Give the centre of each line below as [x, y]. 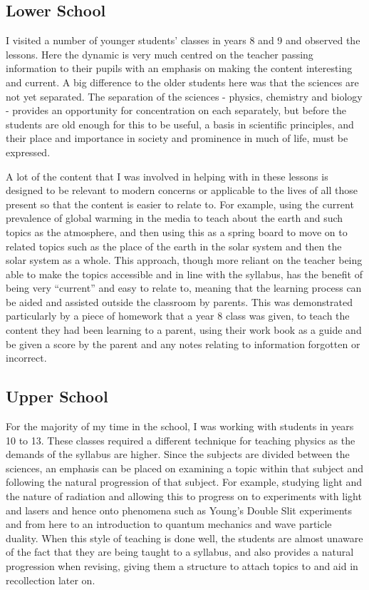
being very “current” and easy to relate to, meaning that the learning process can [184, 288]
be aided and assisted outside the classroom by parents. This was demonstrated [179, 301]
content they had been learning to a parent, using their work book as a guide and [184, 330]
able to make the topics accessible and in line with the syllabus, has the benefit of [184, 274]
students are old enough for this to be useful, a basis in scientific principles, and [180, 124]
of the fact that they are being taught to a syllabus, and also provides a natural [180, 552]
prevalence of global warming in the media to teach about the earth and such [175, 218]
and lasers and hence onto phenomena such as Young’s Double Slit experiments [179, 510]
